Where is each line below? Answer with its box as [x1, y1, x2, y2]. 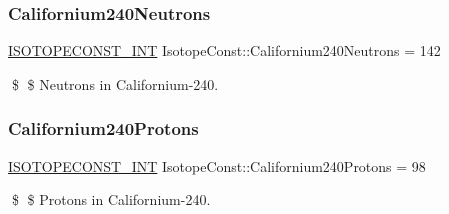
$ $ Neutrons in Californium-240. [11, 73, 219, 94]
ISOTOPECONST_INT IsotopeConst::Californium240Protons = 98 [8, 155, 426, 176]
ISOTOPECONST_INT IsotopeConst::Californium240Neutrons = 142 [8, 40, 441, 61]
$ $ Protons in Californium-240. [11, 189, 211, 210]
